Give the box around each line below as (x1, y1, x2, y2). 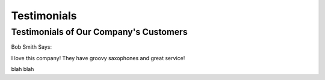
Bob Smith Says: (11, 43, 52, 51)
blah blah (11, 66, 34, 73)
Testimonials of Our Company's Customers (11, 26, 188, 37)
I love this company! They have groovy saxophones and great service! (11, 54, 185, 61)
